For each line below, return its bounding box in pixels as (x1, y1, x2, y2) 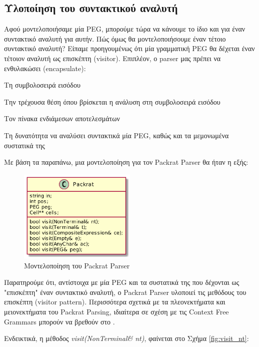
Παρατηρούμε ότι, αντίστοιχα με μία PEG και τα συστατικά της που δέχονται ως (4, 277, 239, 287)
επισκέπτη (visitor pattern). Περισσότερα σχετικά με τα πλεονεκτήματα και (4, 296, 225, 307)
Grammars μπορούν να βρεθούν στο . (4, 316, 115, 326)
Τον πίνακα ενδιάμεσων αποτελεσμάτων (4, 113, 120, 124)
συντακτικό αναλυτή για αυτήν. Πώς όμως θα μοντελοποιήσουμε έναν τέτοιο (4, 33, 226, 44)
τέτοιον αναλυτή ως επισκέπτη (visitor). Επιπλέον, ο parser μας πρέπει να (4, 53, 221, 63)
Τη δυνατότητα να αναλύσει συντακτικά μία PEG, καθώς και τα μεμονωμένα (4, 130, 229, 140)
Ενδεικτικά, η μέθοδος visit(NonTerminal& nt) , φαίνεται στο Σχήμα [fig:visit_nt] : (4, 333, 249, 343)
